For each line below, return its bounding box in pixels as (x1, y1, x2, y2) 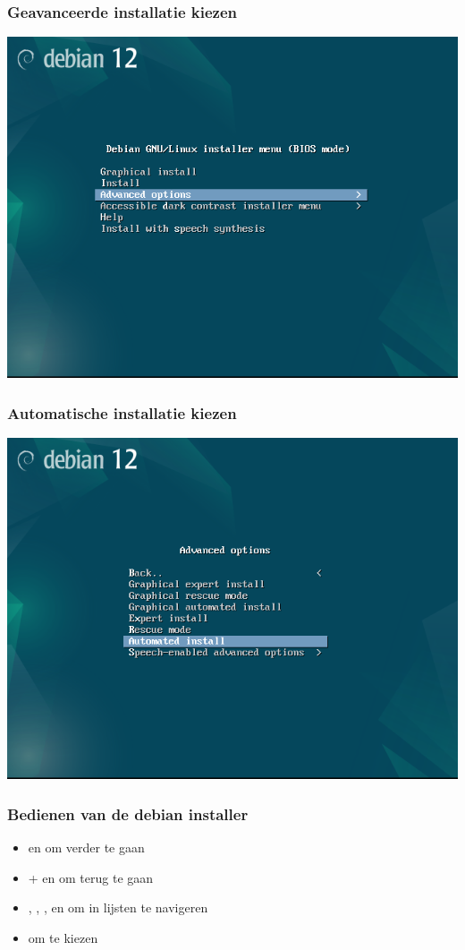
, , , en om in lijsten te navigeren (28, 898, 208, 917)
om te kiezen (28, 928, 98, 946)
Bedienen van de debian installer (7, 802, 249, 825)
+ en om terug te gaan (28, 868, 154, 886)
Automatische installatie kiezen (7, 401, 237, 424)
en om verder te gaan (28, 838, 145, 857)
